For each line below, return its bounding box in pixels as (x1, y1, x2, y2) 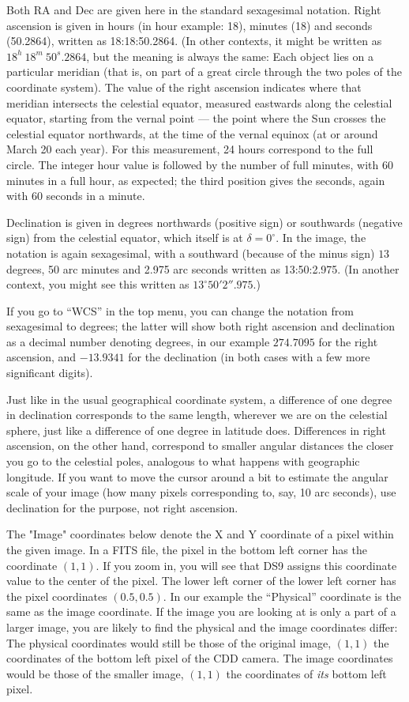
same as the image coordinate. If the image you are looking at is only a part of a (6, 603, 396, 620)
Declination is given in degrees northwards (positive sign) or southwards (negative (6, 213, 403, 230)
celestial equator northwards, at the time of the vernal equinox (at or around (6, 125, 378, 142)
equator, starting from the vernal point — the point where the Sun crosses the (6, 110, 386, 126)
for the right (318, 333, 378, 349)
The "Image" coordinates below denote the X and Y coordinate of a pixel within (6, 526, 394, 542)
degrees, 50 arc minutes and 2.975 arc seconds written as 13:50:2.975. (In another (6, 260, 400, 277)
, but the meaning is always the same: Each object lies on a (86, 47, 373, 64)
